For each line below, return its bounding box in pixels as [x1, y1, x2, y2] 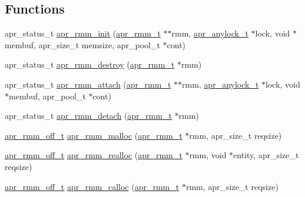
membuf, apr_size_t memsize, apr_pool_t [5, 38, 160, 51]
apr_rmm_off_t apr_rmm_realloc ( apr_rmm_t [5, 149, 183, 161]
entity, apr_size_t [233, 149, 299, 161]
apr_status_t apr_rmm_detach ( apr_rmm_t [5, 109, 172, 122]
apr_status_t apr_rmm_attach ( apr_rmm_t [5, 78, 171, 90]
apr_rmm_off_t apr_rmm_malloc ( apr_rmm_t [5, 129, 183, 141]
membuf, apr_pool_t [9, 89, 86, 102]
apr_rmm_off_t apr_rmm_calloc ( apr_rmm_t [5, 180, 180, 192]
